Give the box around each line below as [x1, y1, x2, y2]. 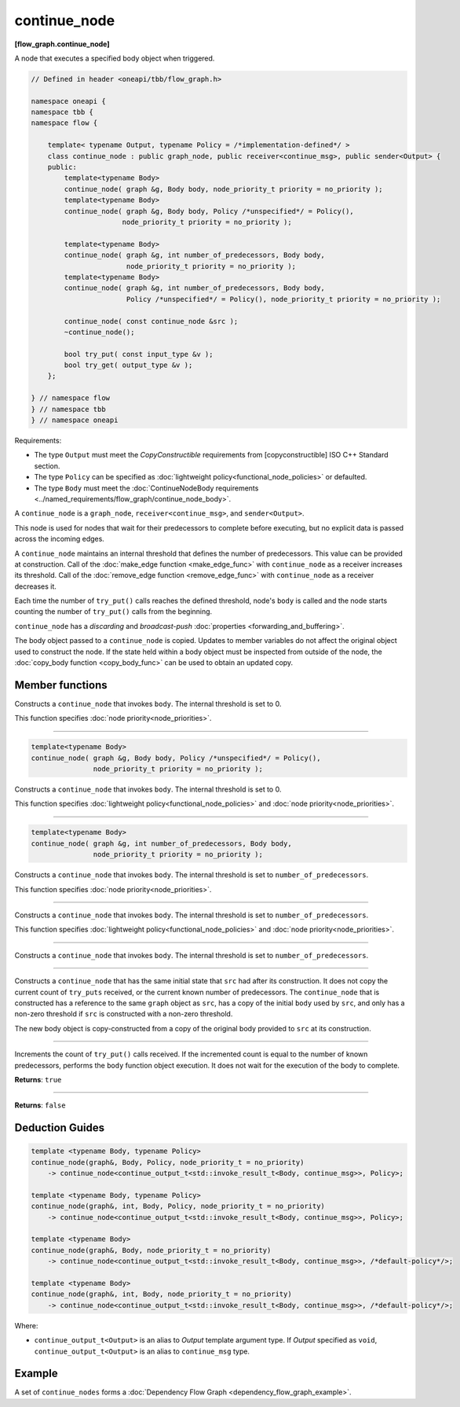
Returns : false [14, 1100, 66, 1110]
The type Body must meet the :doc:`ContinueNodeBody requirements [34, 483, 259, 493]
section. [34, 461, 60, 471]
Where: [14, 1321, 38, 1330]
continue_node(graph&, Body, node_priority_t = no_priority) [31, 1246, 272, 1255]
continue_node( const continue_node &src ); [64, 317, 239, 325]
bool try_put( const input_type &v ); [64, 350, 214, 358]
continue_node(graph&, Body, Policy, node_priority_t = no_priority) [31, 1158, 305, 1166]
